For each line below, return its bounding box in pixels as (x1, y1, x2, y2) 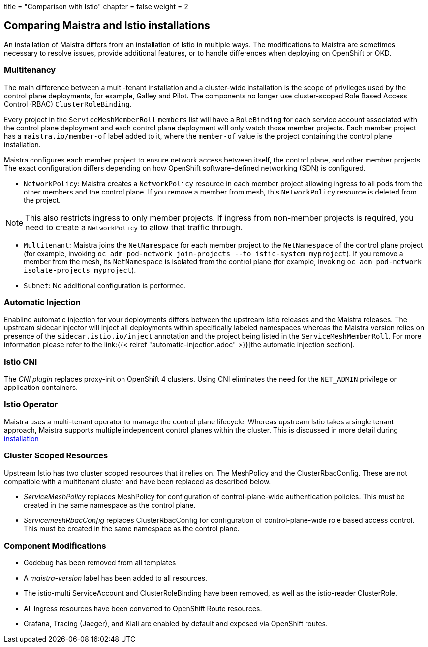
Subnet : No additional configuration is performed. (24, 281, 186, 290)
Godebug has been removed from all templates (24, 558, 176, 567)
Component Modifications (4, 540, 106, 550)
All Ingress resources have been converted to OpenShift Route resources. (24, 604, 262, 613)
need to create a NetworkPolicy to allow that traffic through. (25, 222, 243, 232)
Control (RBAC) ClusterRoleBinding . (4, 99, 132, 108)
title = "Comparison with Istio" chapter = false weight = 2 (4, 2, 188, 11)
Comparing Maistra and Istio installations (4, 19, 210, 32)
